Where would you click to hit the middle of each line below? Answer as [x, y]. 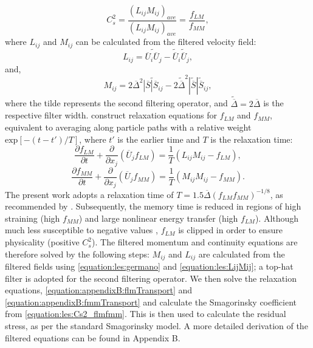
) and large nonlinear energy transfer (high [158, 218]
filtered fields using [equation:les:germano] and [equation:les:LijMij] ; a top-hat [149, 266]
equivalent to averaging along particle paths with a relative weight [128, 127]
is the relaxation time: [252, 139]
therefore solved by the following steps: [77, 254]
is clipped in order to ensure [230, 230]
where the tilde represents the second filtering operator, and [116, 103]
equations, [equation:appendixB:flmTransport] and [99, 290]
